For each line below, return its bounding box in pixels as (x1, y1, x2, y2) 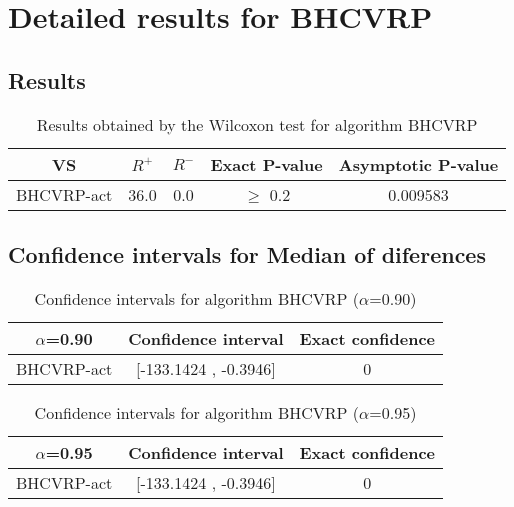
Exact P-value (210, 152, 323, 176)
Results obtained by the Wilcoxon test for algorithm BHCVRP (36, 112, 478, 136)
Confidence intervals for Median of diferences (8, 238, 486, 269)
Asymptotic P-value (338, 152, 499, 176)
